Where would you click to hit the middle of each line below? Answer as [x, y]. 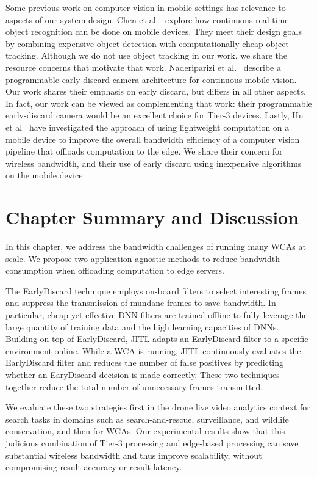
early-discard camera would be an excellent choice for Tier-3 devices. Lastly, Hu [155, 115]
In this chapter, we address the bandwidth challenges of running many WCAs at [156, 246]
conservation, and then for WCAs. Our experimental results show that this [145, 431]
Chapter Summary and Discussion [152, 217]
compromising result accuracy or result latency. [94, 467]
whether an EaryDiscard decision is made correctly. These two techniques [143, 374]
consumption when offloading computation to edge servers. [115, 270]
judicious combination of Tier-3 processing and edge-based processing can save [152, 442]
